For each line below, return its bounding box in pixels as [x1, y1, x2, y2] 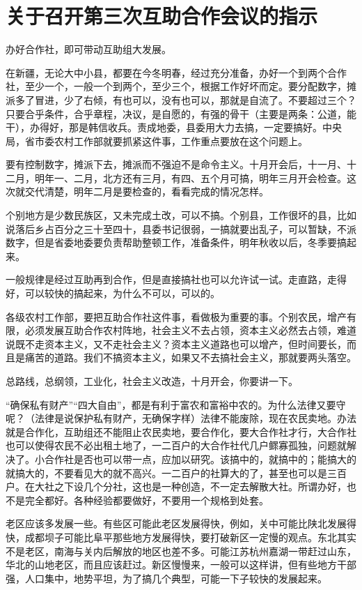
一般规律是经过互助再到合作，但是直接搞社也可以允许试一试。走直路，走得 [6, 272, 347, 287]
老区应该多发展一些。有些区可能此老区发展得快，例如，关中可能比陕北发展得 [6, 516, 356, 531]
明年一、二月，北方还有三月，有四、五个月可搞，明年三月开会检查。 [34, 170, 347, 185]
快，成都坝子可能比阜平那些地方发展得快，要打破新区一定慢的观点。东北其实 [6, 529, 356, 544]
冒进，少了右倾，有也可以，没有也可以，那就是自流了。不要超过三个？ [34, 92, 356, 107]
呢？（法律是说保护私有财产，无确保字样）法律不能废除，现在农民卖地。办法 [6, 411, 356, 425]
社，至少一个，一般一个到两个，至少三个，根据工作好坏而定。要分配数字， [6, 79, 347, 93]
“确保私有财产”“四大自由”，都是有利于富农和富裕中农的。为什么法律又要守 [6, 397, 346, 411]
